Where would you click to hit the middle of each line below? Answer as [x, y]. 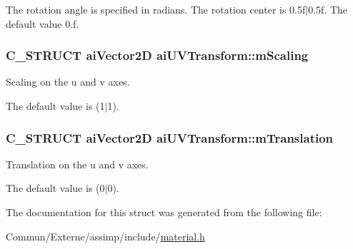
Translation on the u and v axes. [77, 164]
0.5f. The [328, 9]
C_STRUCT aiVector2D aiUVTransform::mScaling [157, 55]
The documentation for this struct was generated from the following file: [164, 212]
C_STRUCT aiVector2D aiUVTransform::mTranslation [170, 137]
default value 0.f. [43, 23]
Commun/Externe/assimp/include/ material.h [105, 236]
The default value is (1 [55, 106]
